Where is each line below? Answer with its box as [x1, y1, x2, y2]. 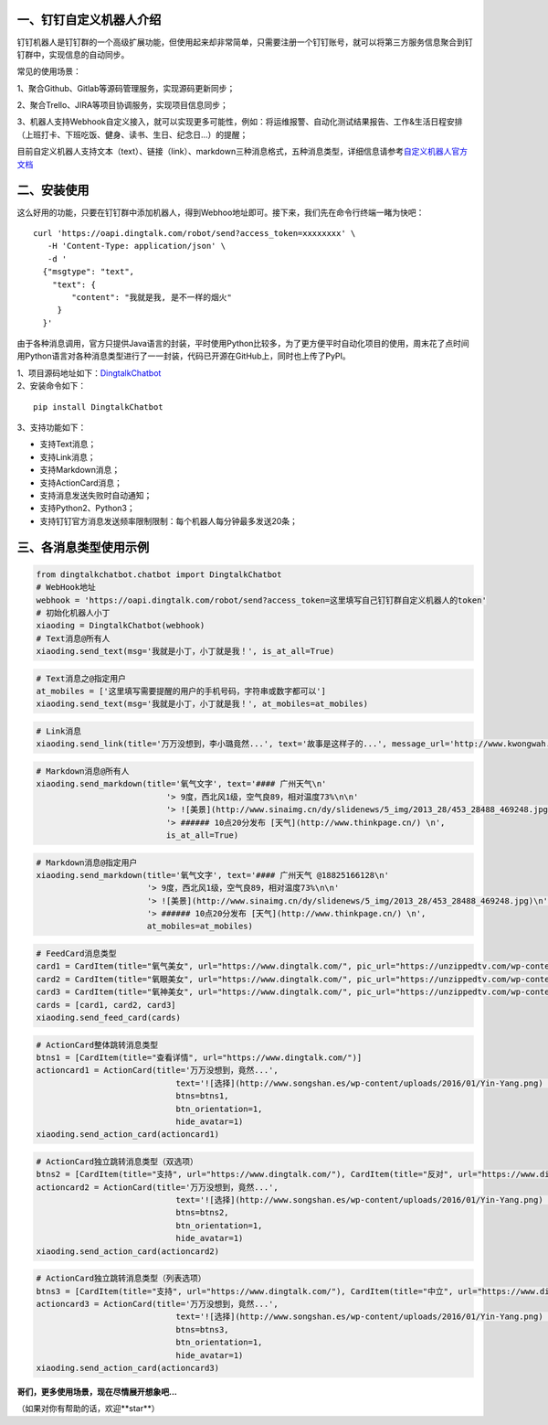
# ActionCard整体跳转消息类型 [36, 1039, 159, 1050]
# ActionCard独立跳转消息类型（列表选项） [36, 1273, 206, 1284]
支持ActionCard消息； [39, 477, 122, 488]
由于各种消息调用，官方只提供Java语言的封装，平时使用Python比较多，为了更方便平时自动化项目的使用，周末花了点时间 [16, 338, 469, 349]
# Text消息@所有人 [36, 633, 111, 644]
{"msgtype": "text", [42, 266, 135, 277]
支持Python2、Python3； [39, 503, 136, 514]
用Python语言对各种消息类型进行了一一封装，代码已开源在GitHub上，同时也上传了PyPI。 [16, 350, 351, 361]
